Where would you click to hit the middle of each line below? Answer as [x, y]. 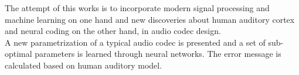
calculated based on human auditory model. [84, 65]
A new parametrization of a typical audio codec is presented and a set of [135, 42]
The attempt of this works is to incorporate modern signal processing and [137, 8]
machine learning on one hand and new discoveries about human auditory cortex [150, 19]
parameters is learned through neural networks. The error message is [158, 54]
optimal [18, 54]
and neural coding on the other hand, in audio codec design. [113, 31]
